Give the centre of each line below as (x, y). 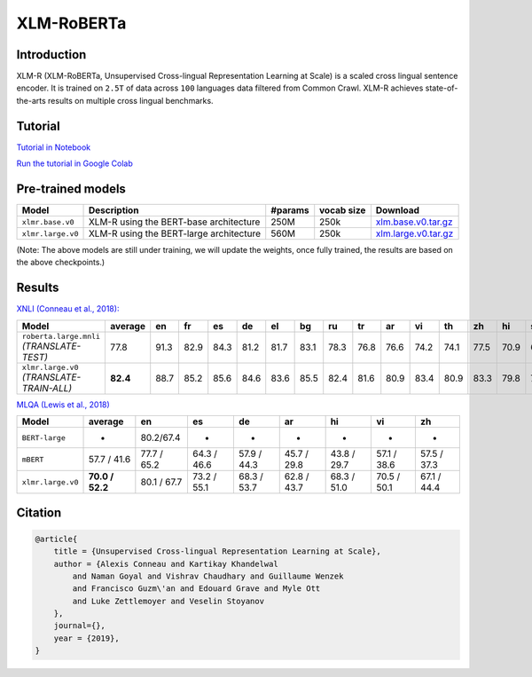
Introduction (51, 55)
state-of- (442, 88)
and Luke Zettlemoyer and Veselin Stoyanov (168, 601)
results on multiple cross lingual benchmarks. (130, 100)
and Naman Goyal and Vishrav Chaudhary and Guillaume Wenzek (208, 576)
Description (113, 210)
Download (398, 210)
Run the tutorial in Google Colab (74, 163)
